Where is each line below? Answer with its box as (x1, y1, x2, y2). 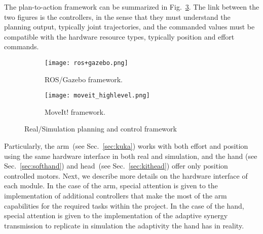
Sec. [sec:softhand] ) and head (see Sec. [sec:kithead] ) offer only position (4, 160, 228, 171)
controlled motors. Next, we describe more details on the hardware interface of (4, 170, 248, 181)
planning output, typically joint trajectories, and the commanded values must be (4, 21, 255, 32)
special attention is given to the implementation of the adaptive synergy (4, 210, 228, 221)
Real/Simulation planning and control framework (24, 123, 177, 134)
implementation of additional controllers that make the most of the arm (4, 190, 227, 201)
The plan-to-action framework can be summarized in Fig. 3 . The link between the (4, 2, 259, 12)
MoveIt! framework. (45, 106, 105, 117)
